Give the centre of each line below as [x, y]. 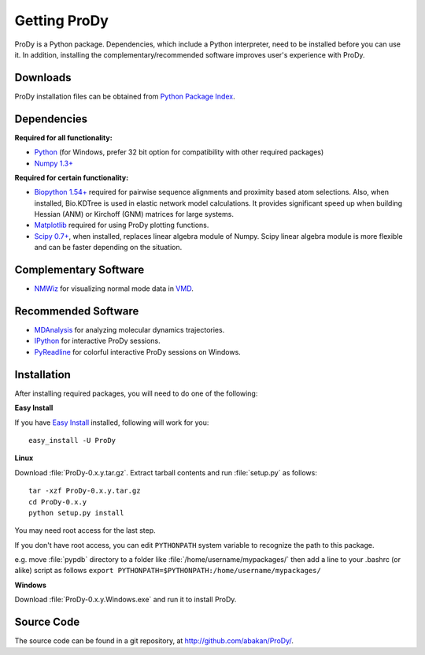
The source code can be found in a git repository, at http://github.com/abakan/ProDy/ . [154, 641]
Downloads [43, 78]
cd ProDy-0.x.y [58, 502]
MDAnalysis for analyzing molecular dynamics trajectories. [129, 330]
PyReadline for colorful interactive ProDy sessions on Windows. [138, 352]
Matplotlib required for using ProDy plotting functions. [122, 225]
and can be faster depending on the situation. [108, 247]
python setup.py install [76, 513]
